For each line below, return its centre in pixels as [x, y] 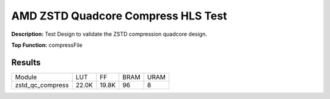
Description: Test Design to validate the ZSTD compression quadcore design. [109, 34]
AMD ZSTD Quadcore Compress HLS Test [119, 16]
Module [26, 77]
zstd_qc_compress [42, 85]
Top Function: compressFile [47, 45]
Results [26, 62]
